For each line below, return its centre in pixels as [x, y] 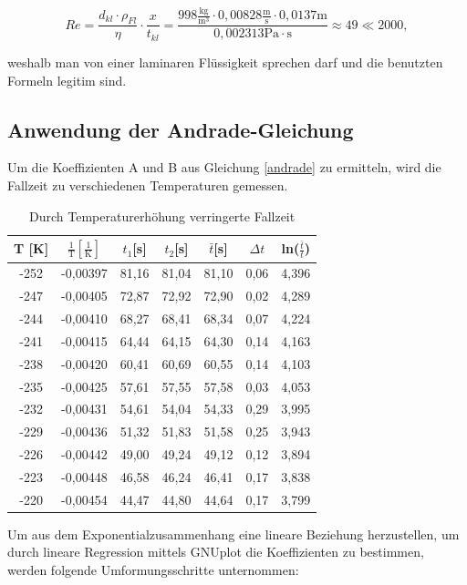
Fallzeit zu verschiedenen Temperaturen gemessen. [148, 185]
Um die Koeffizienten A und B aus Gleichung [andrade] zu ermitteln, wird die [224, 167]
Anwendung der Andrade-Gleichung [181, 129]
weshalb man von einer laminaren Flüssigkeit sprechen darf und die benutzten [225, 62]
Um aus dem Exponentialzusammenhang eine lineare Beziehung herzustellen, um [233, 534]
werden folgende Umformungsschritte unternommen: [153, 570]
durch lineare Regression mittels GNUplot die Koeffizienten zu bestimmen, [216, 552]
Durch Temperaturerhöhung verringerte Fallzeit [162, 216]
